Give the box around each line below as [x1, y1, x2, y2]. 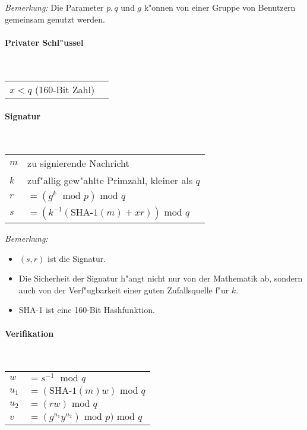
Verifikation [5, 327, 54, 339]
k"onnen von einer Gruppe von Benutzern [144, 1, 296, 13]
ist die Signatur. [48, 252, 106, 264]
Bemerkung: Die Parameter [5, 1, 104, 13]
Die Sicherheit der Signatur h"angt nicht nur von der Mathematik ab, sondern [18, 272, 303, 284]
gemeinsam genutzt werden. [5, 12, 105, 25]
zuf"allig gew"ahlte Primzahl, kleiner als [27, 173, 193, 187]
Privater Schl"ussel [5, 36, 84, 48]
